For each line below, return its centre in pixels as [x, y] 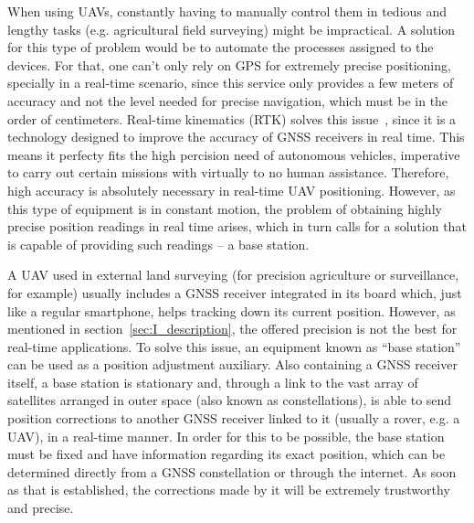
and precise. [41, 508]
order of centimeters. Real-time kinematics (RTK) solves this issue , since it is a [232, 118]
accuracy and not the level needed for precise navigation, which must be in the [228, 100]
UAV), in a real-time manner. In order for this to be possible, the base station [226, 436]
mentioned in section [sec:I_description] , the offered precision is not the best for [232, 329]
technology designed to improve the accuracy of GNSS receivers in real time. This [236, 137]
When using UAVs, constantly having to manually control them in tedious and [227, 11]
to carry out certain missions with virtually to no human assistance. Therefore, [228, 172]
